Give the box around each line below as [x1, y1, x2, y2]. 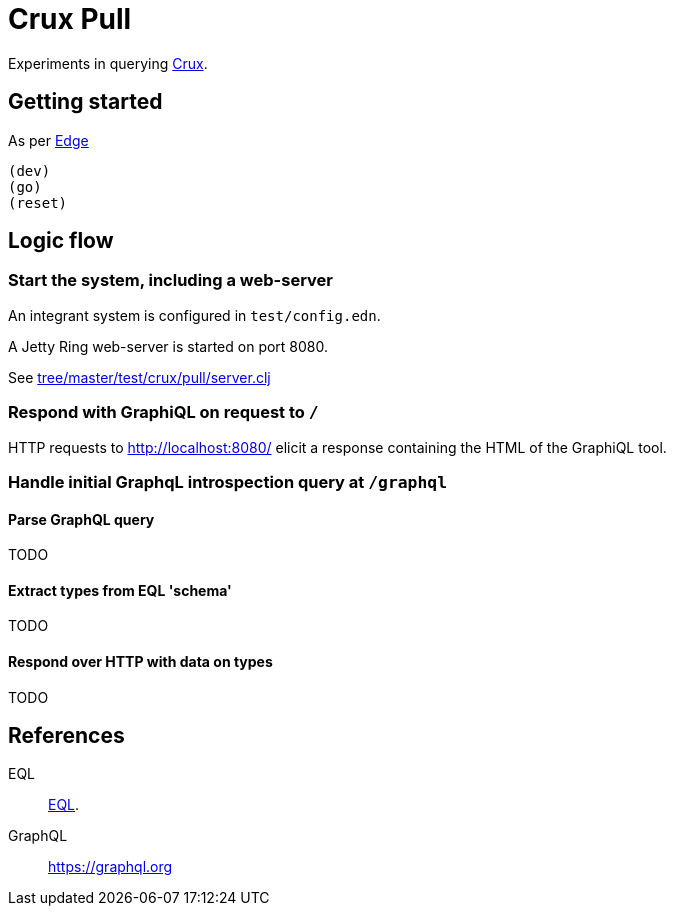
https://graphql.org [48, 858, 173, 876]
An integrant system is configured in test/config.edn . [8, 306, 381, 324]
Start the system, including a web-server [8, 270, 333, 291]
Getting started [8, 89, 163, 115]
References [8, 723, 125, 749]
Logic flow [8, 228, 114, 254]
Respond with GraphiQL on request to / [8, 402, 319, 423]
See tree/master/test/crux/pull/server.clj [8, 368, 271, 386]
